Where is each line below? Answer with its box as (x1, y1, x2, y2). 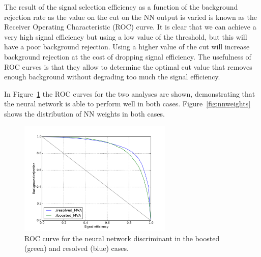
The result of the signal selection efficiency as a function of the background (4, 2, 238, 12)
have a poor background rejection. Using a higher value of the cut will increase (4, 41, 250, 52)
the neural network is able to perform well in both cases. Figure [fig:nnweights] (4, 98, 251, 109)
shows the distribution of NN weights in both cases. (4, 108, 165, 119)
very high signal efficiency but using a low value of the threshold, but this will (4, 31, 247, 42)
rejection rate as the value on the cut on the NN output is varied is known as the (4, 11, 257, 22)
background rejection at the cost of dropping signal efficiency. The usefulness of (4, 51, 251, 62)
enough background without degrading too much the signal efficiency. (4, 71, 220, 82)
